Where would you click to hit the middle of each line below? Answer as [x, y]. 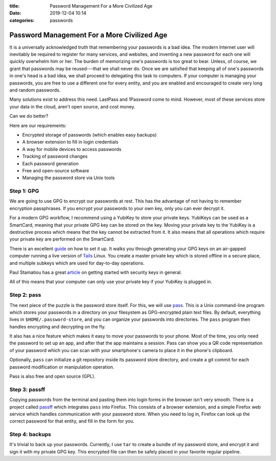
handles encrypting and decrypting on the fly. [57, 326]
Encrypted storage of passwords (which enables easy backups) [89, 135]
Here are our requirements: [38, 125]
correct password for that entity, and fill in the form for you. [72, 421]
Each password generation [50, 163]
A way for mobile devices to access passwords [72, 149]
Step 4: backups [30, 434]
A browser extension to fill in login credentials [70, 142]
